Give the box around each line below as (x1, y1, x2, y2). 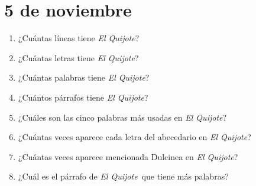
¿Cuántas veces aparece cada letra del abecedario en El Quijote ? (18, 131, 251, 143)
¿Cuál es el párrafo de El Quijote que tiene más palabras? (18, 170, 229, 182)
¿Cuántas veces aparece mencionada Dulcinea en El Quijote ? (18, 150, 238, 162)
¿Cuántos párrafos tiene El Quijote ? (18, 91, 148, 103)
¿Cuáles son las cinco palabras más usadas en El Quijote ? (18, 111, 227, 123)
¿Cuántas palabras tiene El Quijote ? (18, 71, 150, 84)
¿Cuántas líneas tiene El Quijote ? (18, 32, 140, 44)
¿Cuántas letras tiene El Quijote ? (18, 51, 139, 64)
